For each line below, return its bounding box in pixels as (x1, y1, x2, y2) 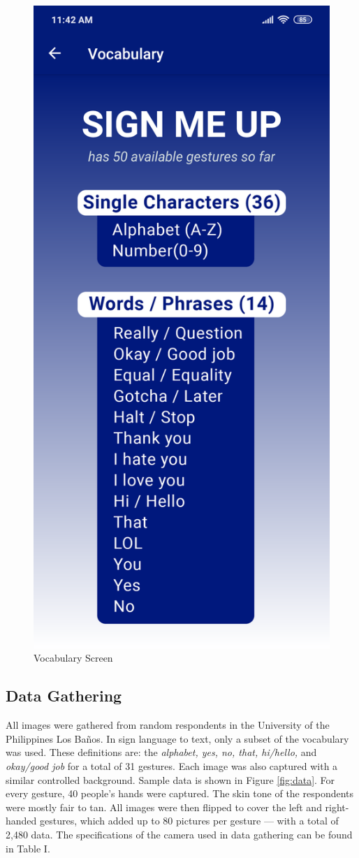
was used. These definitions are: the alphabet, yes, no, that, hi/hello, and (6, 745, 317, 759)
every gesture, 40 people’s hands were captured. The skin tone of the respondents (6, 786, 354, 801)
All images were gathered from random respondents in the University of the (6, 718, 330, 732)
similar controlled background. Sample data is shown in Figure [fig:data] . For (6, 772, 335, 787)
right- (325, 799, 349, 814)
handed (6, 813, 37, 828)
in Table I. (6, 841, 50, 855)
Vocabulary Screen (34, 650, 113, 665)
